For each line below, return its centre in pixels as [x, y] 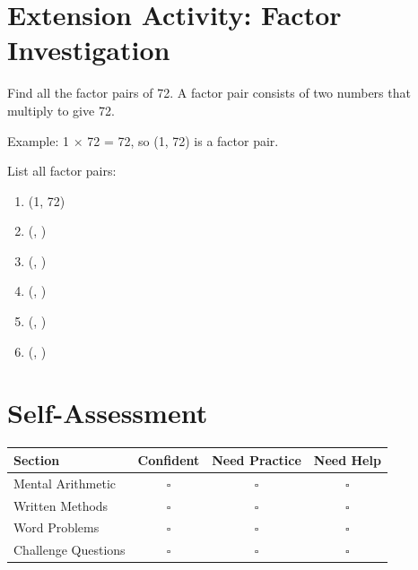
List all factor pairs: [62, 171]
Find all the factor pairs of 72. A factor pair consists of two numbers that [209, 93]
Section [37, 459]
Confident [169, 459]
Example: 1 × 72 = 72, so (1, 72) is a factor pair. [143, 140]
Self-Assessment [108, 413]
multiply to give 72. [61, 110]
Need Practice [257, 459]
